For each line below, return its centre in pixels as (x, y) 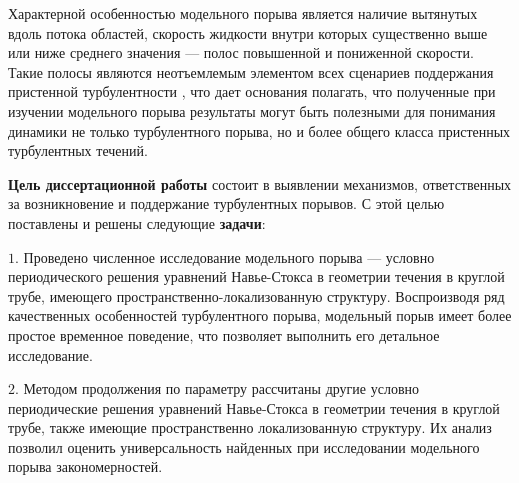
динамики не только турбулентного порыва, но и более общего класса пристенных (259, 130)
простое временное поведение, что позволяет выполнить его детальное (224, 334)
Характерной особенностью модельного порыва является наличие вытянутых (243, 13)
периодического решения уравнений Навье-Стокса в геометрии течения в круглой (256, 276)
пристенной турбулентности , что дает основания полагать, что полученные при (252, 91)
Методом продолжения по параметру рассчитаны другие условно (221, 388)
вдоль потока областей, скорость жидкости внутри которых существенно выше (248, 32)
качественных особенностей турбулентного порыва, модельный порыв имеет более (260, 315)
